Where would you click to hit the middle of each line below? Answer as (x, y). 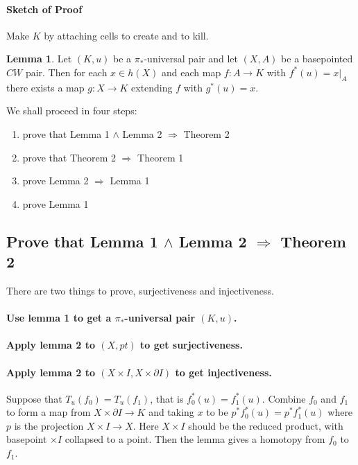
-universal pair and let (191, 59)
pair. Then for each (66, 72)
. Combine (284, 398)
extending (152, 87)
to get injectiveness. (223, 372)
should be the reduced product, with (266, 425)
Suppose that (34, 398)
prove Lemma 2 (56, 181)
